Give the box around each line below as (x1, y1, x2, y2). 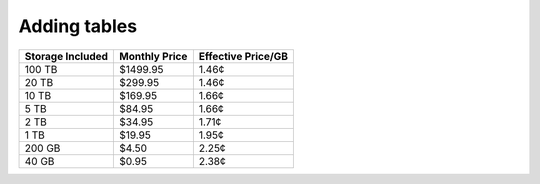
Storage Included (24, 49, 109, 63)
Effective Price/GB (198, 49, 289, 63)
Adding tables (18, 15, 138, 37)
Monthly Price (119, 49, 188, 63)
